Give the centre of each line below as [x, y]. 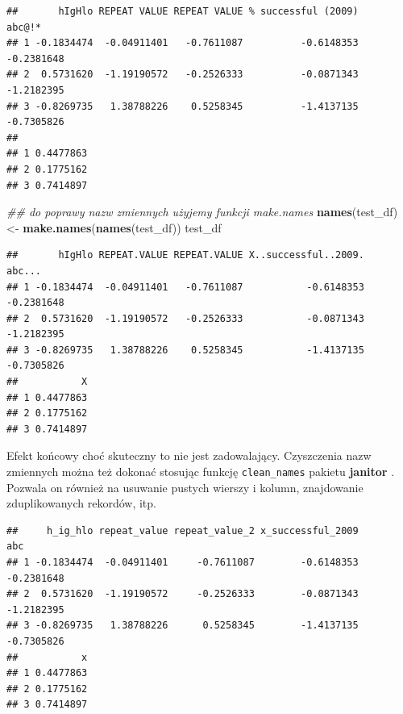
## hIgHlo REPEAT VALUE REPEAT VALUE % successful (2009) [183, 11]
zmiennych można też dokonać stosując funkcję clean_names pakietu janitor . [201, 472]
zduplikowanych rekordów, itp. [81, 503]
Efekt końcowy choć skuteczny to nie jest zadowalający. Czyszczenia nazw [189, 455]
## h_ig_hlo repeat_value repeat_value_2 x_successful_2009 [183, 530]
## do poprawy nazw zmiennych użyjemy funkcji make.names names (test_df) [202, 212]
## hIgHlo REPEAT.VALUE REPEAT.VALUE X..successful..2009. [185, 255]
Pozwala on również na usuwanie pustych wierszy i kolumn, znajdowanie [185, 487]
